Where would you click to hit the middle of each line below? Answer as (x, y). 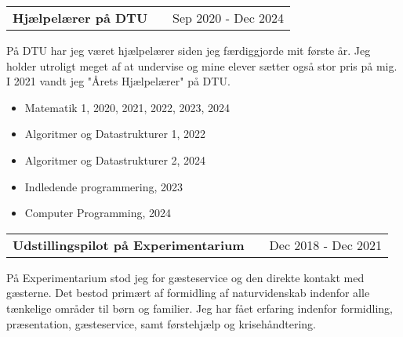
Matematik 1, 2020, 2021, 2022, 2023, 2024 (127, 107)
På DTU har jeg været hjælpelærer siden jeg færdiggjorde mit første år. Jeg (189, 50)
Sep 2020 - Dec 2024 (229, 18)
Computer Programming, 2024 (98, 213)
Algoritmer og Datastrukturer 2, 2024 (115, 159)
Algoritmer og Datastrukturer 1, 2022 (115, 134)
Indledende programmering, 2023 (103, 186)
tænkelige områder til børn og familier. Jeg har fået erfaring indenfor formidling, (200, 308)
